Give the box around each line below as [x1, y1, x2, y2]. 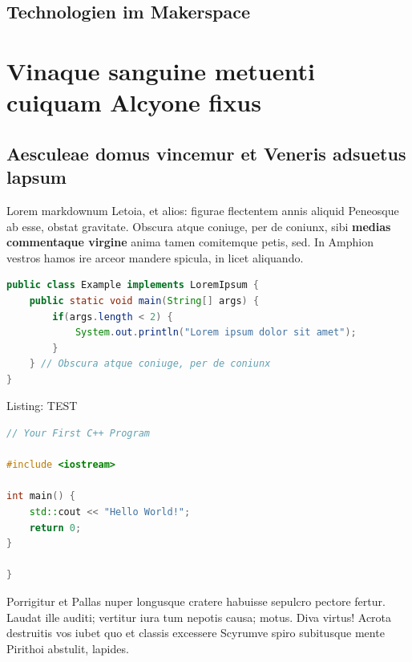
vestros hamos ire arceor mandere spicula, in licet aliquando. [6, 249, 304, 266]
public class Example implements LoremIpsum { [6, 279, 260, 291]
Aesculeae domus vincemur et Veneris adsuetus [6, 140, 406, 165]
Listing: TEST [6, 397, 78, 414]
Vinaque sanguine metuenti [6, 54, 315, 87]
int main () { [6, 490, 75, 502]
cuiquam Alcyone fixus [6, 86, 261, 119]
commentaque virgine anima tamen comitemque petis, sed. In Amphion [6, 234, 374, 250]
